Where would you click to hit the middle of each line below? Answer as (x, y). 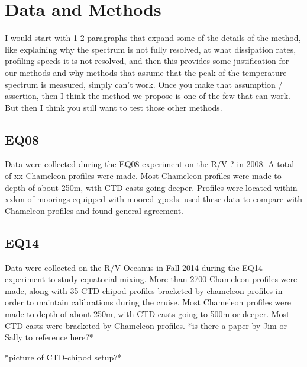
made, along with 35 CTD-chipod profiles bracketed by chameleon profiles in (144, 290)
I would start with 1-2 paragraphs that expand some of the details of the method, (153, 38)
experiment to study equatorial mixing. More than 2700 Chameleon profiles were (151, 279)
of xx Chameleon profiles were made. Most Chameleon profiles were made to (143, 176)
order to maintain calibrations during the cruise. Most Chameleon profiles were (148, 302)
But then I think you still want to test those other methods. (114, 107)
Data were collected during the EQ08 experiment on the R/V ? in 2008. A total (150, 164)
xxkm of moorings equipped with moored (80, 199)
